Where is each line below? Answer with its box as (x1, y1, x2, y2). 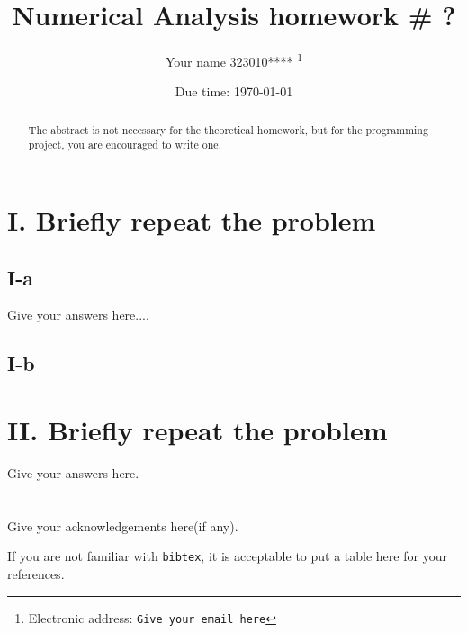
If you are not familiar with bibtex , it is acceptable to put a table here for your (7, 547, 447, 565)
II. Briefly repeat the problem (7, 411, 388, 448)
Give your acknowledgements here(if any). (7, 516, 238, 535)
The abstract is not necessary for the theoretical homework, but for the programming (28, 122, 428, 137)
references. (7, 565, 65, 583)
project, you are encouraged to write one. (28, 137, 221, 152)
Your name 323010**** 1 (165, 50, 303, 70)
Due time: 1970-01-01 (175, 82, 293, 101)
